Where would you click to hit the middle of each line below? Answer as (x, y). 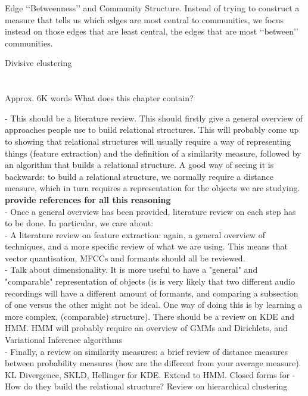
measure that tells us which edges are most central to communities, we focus (144, 19)
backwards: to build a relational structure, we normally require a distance (139, 176)
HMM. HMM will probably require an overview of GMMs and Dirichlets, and (146, 328)
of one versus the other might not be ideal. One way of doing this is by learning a (154, 305)
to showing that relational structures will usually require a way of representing (148, 141)
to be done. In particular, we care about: (79, 223)
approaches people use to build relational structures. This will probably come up (152, 130)
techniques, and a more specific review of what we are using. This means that (146, 246)
